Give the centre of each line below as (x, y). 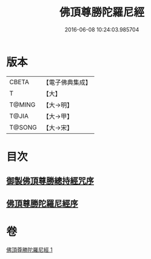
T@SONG (23, 127)
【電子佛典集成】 (67, 82)
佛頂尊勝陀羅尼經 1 (29, 249)
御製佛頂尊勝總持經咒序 (50, 181)
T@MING (22, 105)
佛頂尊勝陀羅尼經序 (42, 203)
